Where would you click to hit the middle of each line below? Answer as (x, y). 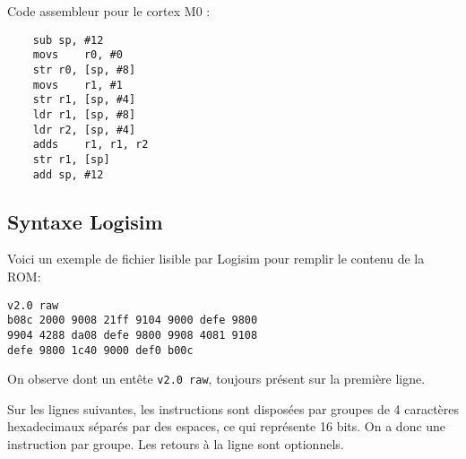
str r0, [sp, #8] (84, 69)
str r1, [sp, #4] (84, 100)
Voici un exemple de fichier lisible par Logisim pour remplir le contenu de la (216, 259)
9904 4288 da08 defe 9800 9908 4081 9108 (133, 335)
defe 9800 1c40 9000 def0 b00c (100, 350)
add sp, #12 (68, 174)
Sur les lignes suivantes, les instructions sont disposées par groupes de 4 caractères (233, 408)
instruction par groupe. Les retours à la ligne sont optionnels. (176, 444)
